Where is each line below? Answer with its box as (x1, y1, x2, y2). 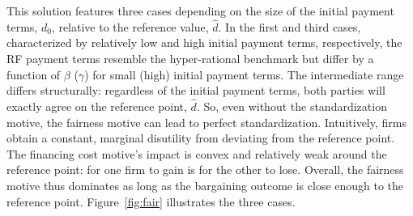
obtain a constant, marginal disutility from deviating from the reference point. (6, 129, 395, 146)
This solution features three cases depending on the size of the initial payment (6, 2, 394, 19)
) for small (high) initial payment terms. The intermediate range (84, 66, 404, 83)
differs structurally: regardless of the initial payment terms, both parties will (6, 82, 385, 99)
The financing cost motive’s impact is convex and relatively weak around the (6, 145, 387, 162)
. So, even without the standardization (196, 98, 387, 114)
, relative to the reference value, (51, 18, 209, 35)
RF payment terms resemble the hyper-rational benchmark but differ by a (6, 50, 374, 66)
